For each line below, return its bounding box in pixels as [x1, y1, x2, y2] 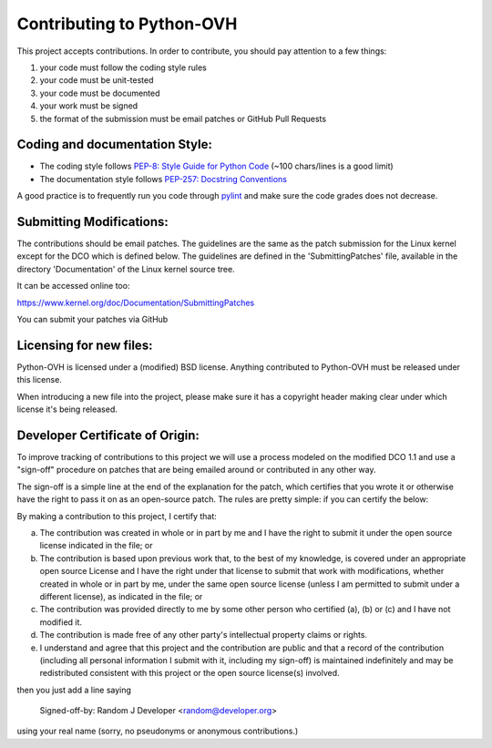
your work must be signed [39, 100, 138, 111]
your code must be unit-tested [39, 75, 154, 86]
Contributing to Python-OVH [16, 14, 238, 34]
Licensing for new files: [16, 337, 153, 353]
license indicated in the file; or [39, 540, 153, 551]
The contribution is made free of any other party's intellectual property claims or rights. [39, 630, 368, 640]
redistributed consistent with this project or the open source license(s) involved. [39, 668, 341, 679]
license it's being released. [16, 404, 118, 415]
